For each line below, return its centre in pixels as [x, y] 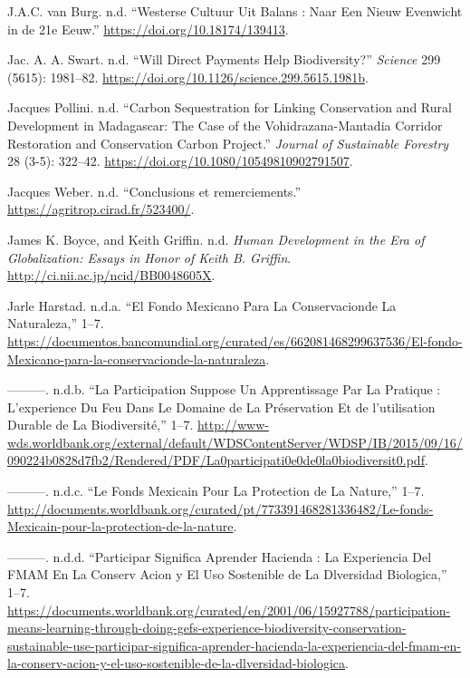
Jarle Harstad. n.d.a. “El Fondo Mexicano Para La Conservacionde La [202, 305]
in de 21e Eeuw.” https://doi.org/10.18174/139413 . [148, 29]
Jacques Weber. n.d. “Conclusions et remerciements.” [154, 191]
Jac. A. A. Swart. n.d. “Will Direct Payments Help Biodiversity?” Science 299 [224, 59]
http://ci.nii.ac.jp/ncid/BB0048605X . [111, 275]
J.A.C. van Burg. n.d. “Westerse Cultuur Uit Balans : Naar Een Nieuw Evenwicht [235, 11]
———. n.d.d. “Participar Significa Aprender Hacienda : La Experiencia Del [220, 556]
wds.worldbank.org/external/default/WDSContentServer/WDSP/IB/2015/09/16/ [235, 442]
